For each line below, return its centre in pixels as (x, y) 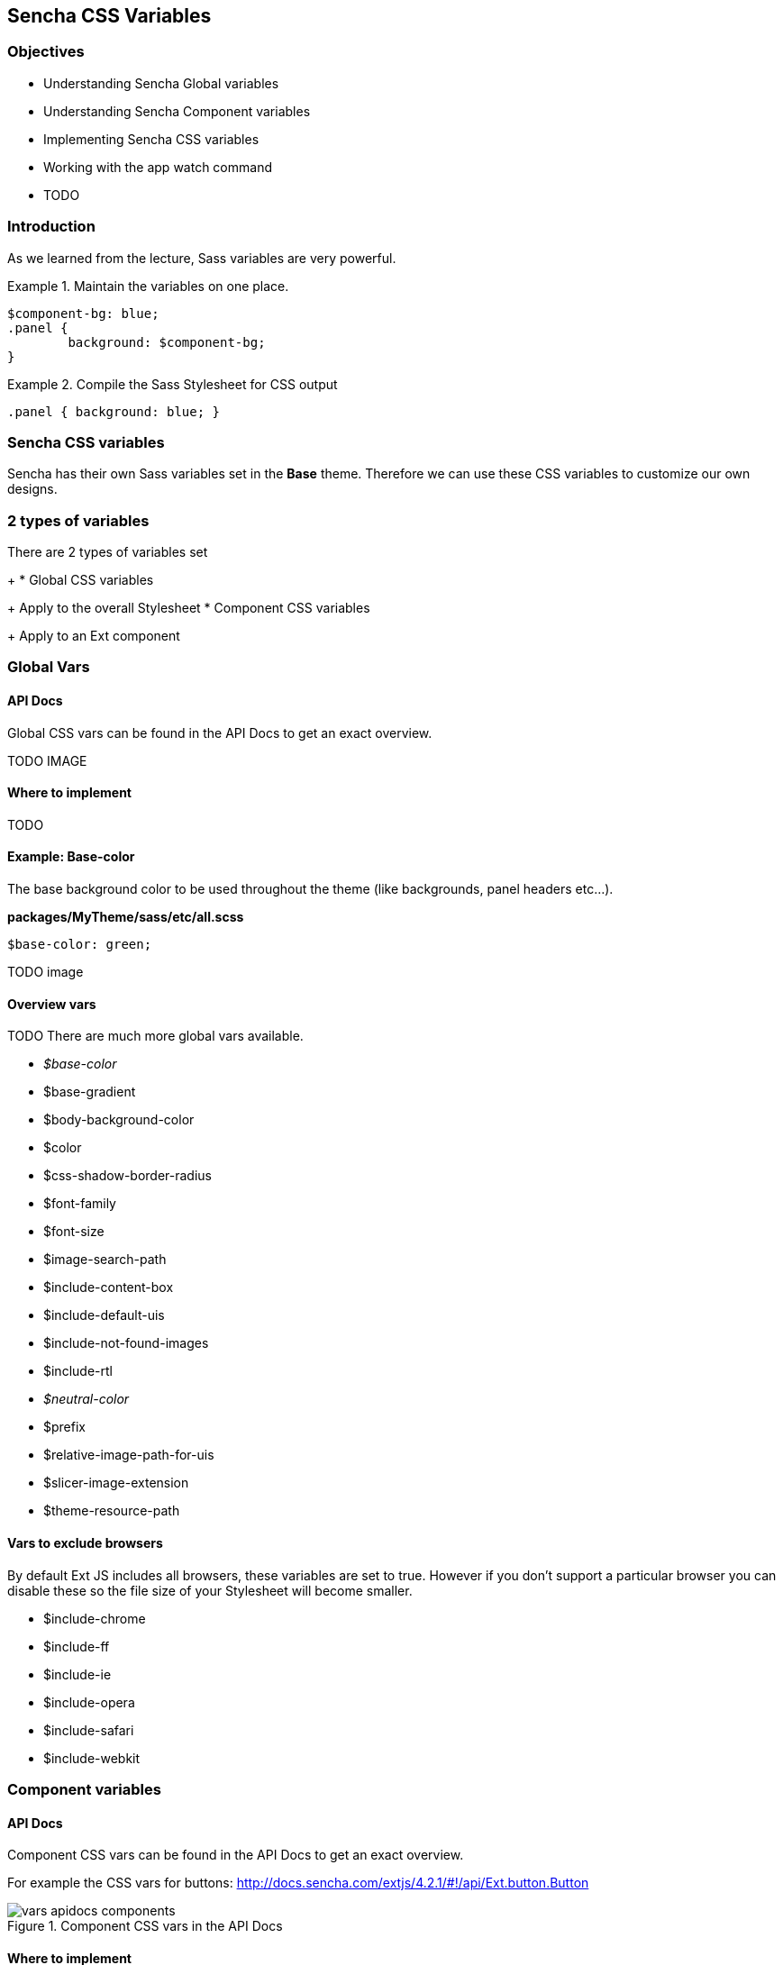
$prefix (64, 1427)
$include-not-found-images (126, 1343)
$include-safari (89, 1730)
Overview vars (52, 1004)
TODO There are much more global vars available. (155, 1036)
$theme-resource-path (112, 1511)
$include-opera (89, 1702)
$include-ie (77, 1674)
